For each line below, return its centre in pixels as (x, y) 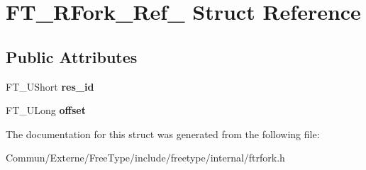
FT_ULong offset (46, 110)
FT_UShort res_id (50, 86)
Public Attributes (72, 56)
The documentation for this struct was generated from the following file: (163, 134)
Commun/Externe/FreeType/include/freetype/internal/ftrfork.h (145, 158)
